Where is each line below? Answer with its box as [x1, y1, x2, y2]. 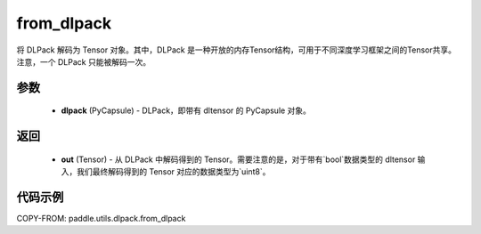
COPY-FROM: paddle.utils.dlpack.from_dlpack [16, 214, 186, 224]
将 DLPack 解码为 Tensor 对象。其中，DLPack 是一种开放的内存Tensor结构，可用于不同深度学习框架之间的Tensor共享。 [16, 44, 456, 55]
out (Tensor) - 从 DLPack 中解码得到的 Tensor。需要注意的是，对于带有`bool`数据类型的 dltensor [61, 154, 416, 165]
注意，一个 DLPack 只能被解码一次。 [16, 56, 151, 67]
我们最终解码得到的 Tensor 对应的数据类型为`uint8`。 [76, 166, 271, 177]
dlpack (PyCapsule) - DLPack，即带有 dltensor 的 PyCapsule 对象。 [61, 105, 312, 116]
